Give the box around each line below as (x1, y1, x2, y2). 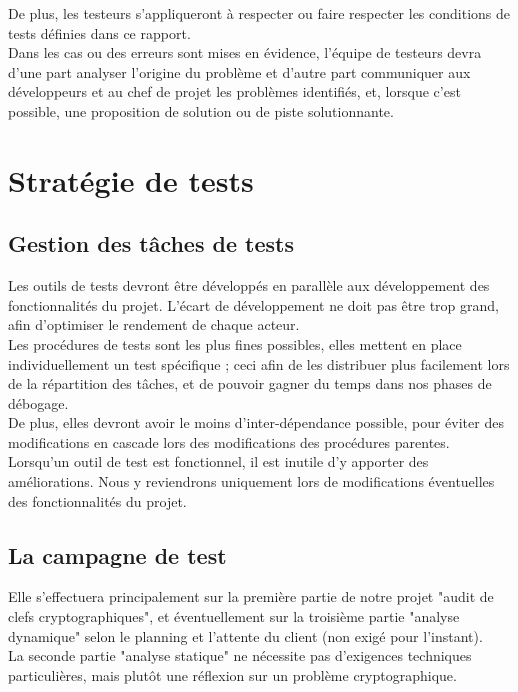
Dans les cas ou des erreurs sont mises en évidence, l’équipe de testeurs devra (8, 42, 482, 63)
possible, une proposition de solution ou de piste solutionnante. (8, 100, 394, 121)
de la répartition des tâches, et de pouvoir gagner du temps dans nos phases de (8, 373, 492, 394)
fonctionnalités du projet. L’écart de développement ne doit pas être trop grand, (8, 294, 499, 315)
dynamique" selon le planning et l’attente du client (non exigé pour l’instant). (8, 625, 483, 646)
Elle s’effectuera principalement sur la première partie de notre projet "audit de (8, 586, 494, 607)
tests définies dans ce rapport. (8, 22, 191, 43)
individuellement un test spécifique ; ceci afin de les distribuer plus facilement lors (8, 353, 510, 374)
